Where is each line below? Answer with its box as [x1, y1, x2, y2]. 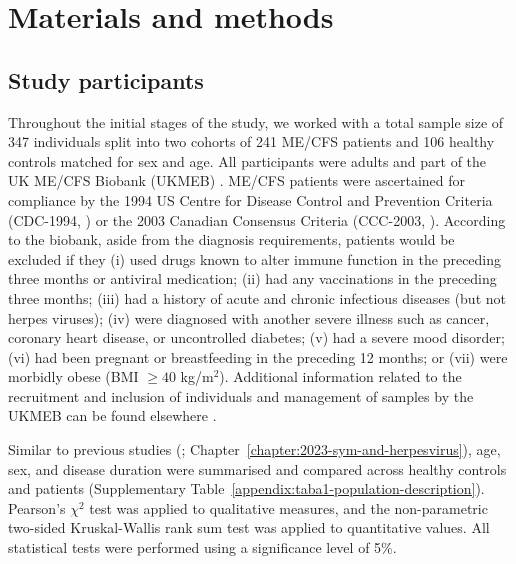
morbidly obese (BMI [8, 366, 139, 387]
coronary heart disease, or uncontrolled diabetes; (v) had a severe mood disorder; [8, 327, 505, 348]
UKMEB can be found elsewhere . [8, 405, 217, 426]
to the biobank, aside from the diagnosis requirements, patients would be [8, 229, 455, 250]
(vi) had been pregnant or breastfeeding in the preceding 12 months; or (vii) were [8, 346, 508, 367]
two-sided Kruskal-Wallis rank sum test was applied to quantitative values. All [8, 517, 490, 538]
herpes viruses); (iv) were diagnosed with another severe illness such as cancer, [8, 307, 490, 328]
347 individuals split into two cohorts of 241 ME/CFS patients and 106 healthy [8, 131, 495, 152]
